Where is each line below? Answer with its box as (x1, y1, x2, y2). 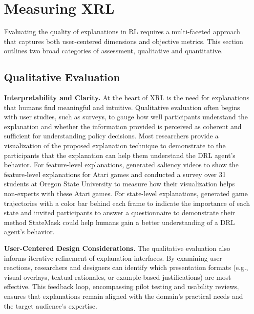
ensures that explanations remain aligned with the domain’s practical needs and (4, 291, 243, 301)
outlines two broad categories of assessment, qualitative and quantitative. (4, 45, 223, 56)
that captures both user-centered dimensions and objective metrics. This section (4, 36, 243, 46)
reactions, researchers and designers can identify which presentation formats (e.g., (4, 262, 248, 272)
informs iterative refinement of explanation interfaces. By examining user (4, 252, 222, 263)
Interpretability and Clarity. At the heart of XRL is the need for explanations (4, 92, 250, 103)
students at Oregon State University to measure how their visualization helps (4, 179, 235, 189)
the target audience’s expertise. (4, 300, 97, 311)
